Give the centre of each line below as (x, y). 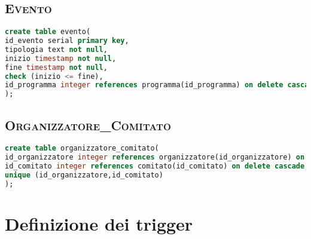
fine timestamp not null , (56, 67)
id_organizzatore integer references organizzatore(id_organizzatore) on (155, 157)
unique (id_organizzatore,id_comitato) (84, 175)
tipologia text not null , (56, 49)
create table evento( (48, 32)
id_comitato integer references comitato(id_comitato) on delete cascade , (157, 166)
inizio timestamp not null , (61, 58)
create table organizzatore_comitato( (82, 148)
